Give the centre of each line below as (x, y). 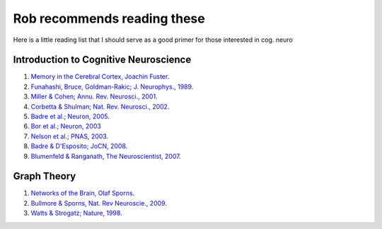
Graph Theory (45, 176)
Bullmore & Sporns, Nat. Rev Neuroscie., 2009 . (99, 203)
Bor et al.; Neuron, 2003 (66, 126)
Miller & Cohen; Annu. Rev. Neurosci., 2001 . (94, 96)
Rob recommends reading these (109, 18)
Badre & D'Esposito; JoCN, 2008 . (79, 146)
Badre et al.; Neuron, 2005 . (70, 116)
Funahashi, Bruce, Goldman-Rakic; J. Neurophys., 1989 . (112, 86)
